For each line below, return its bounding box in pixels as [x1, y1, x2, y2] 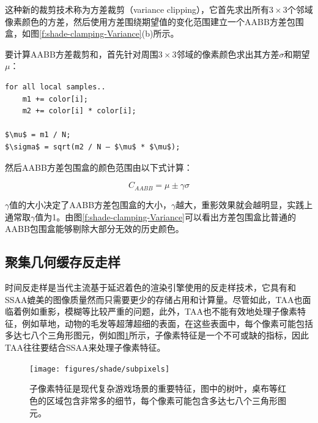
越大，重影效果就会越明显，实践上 [176, 198, 313, 211]
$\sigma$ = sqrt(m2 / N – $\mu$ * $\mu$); [5, 142, 180, 151]
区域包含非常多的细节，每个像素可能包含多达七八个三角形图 [46, 394, 286, 406]
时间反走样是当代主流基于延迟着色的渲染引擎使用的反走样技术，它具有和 [5, 281, 296, 294]
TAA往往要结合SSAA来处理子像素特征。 [5, 341, 166, 354]
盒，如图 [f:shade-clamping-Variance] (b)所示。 [5, 27, 179, 40]
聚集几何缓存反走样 [5, 252, 120, 271]
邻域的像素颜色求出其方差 [176, 47, 279, 60]
